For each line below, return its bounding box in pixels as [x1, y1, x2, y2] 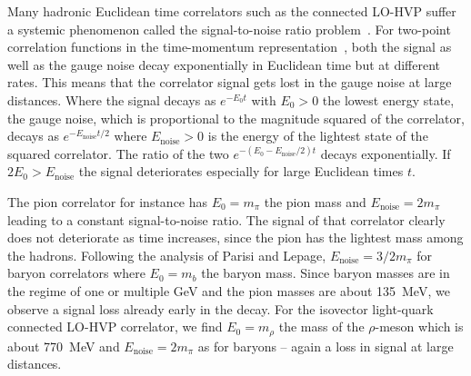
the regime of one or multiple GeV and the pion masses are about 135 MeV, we [7, 281, 450, 300]
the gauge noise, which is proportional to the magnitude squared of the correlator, [7, 108, 465, 127]
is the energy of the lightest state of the [207, 126, 428, 145]
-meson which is [375, 317, 464, 336]
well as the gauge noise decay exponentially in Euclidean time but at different [7, 54, 440, 74]
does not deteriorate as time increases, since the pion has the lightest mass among [7, 228, 464, 247]
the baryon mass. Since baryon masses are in [201, 263, 450, 282]
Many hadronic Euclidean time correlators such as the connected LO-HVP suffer [7, 2, 456, 20]
